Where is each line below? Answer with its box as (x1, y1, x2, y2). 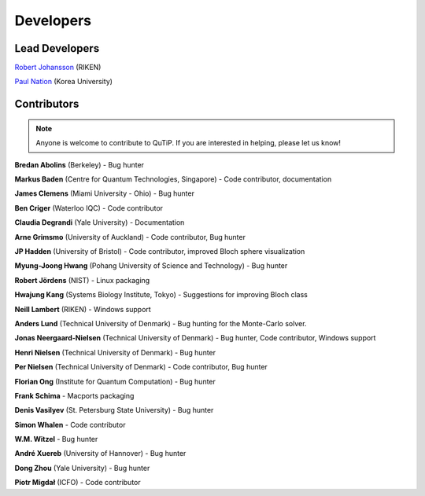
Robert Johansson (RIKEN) (14, 63, 102, 72)
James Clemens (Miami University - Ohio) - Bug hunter (14, 189, 194, 198)
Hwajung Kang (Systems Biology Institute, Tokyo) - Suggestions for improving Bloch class (14, 290, 309, 299)
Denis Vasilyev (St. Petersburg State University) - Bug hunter (14, 406, 214, 415)
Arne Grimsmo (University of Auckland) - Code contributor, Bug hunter (14, 232, 246, 241)
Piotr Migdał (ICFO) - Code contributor (14, 478, 141, 487)
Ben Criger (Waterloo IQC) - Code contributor (14, 203, 164, 212)
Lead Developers (14, 42, 100, 55)
